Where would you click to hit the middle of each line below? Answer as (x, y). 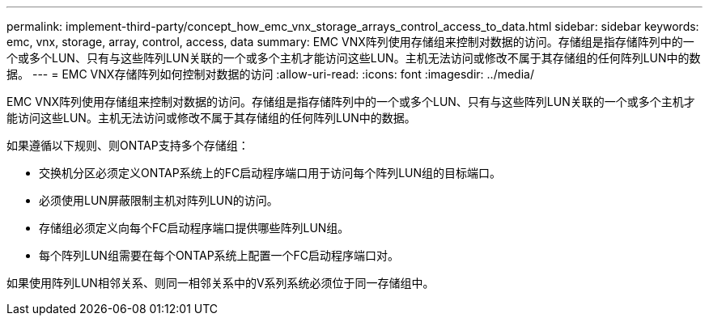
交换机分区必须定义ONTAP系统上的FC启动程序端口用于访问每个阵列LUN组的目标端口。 (270, 173)
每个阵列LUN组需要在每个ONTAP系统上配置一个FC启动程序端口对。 (219, 255)
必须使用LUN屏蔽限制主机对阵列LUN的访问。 (159, 200)
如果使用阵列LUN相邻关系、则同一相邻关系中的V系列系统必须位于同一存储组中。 (221, 283)
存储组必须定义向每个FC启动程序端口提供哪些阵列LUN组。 (194, 228)
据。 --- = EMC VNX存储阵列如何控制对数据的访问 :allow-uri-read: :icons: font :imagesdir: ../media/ (270, 74)
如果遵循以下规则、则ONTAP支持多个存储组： (128, 145)
